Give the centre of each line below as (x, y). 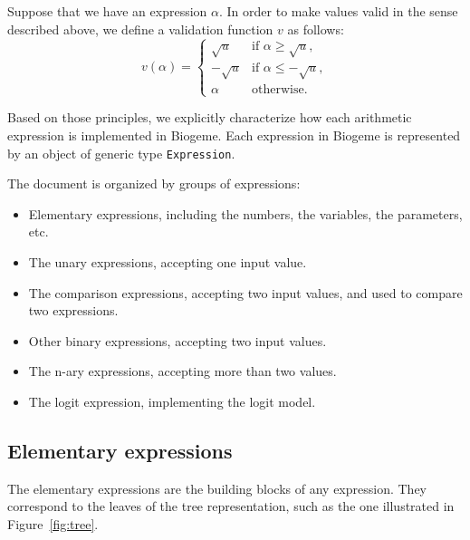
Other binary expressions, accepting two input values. (177, 340)
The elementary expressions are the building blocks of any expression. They (217, 488)
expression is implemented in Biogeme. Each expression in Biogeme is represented (234, 135)
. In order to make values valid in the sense (339, 11)
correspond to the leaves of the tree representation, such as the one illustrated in (231, 506)
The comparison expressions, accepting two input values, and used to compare (245, 292)
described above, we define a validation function (140, 29)
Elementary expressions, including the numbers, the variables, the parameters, (245, 213)
